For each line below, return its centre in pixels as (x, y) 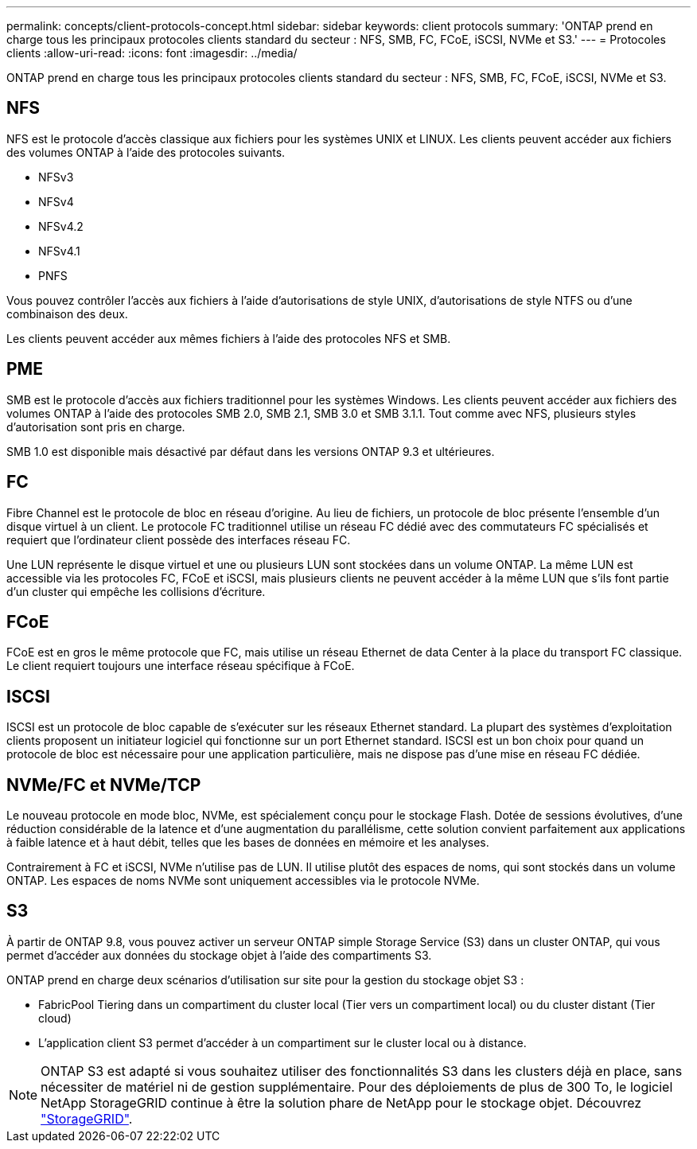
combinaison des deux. (67, 314)
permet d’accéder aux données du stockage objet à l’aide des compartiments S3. (219, 955)
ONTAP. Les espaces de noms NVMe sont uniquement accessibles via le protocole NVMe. (243, 881)
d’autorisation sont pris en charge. (96, 426)
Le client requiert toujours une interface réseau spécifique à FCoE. (181, 666)
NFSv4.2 (61, 226)
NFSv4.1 (59, 251)
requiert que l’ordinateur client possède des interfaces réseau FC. (179, 539)
